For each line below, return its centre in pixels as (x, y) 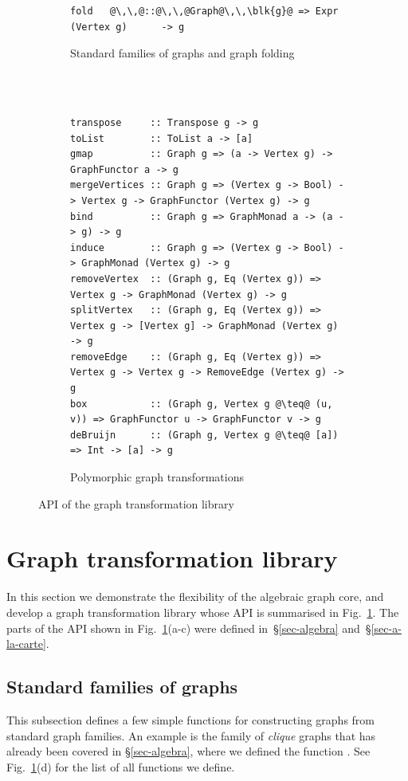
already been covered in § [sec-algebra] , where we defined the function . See (188, 751)
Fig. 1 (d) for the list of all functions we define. (121, 766)
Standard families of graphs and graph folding (182, 53)
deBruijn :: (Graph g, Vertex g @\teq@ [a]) (204, 435)
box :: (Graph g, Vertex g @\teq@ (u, (202, 404)
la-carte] (26, 644)
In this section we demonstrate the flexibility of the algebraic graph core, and (195, 597)
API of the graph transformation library (136, 503)
